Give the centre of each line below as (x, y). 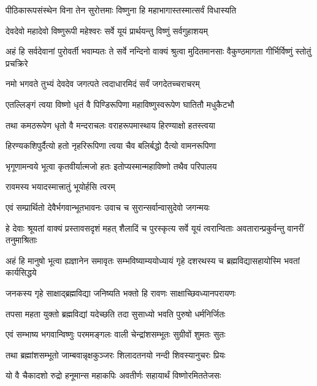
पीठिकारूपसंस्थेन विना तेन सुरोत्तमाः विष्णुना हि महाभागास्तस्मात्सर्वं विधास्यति (121, 10)
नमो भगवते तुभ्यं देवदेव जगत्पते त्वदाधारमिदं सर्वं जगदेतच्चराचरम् (103, 84)
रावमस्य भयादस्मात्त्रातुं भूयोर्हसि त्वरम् (60, 187)
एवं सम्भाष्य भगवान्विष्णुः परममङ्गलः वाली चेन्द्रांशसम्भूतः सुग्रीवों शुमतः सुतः (116, 334)
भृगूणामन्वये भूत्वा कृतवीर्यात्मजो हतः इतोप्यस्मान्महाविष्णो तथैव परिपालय (111, 166)
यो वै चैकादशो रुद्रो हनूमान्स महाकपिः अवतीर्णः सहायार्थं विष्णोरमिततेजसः (113, 375)
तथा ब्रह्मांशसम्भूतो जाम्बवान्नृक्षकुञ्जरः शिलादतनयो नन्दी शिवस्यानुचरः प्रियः (116, 354)
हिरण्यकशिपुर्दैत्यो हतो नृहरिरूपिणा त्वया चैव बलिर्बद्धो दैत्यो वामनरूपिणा (111, 146)
